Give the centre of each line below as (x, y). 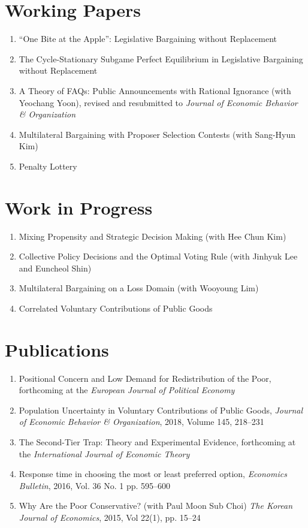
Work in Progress (79, 207)
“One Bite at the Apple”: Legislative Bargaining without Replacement (148, 39)
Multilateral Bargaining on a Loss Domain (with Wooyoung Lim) (139, 288)
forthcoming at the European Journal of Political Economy (127, 390)
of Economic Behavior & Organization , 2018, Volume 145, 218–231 (141, 422)
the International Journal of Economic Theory (104, 453)
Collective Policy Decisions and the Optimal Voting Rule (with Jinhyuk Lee (158, 256)
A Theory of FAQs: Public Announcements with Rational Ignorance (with (155, 90)
